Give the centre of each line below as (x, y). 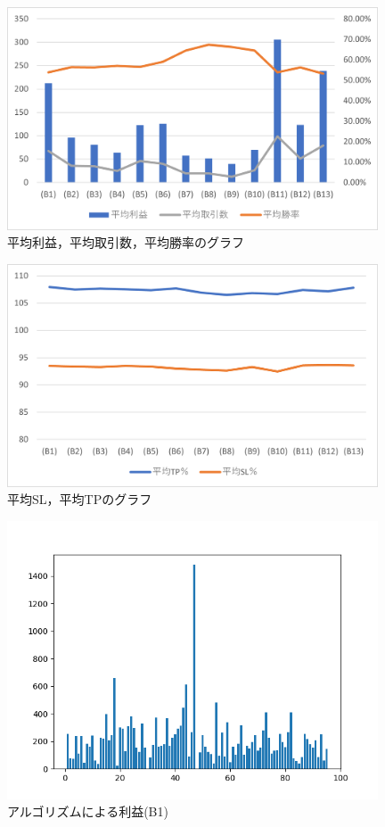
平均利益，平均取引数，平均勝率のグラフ (126, 242)
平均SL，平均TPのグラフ (80, 499)
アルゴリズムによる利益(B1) (88, 811)
